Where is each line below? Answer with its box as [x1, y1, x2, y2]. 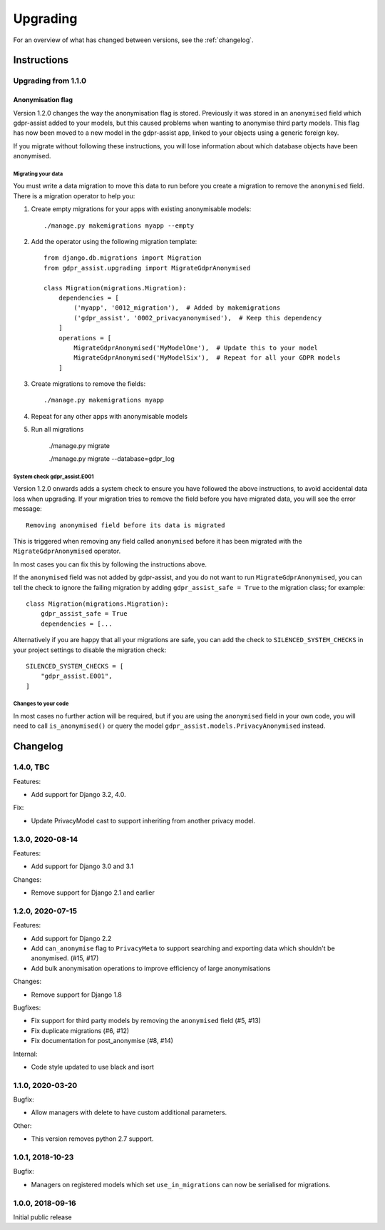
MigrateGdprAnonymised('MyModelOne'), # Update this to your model [73, 343, 319, 352]
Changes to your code [13, 700, 69, 708]
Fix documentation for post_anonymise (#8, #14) [31, 1037, 174, 1045]
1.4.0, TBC [13, 762, 50, 772]
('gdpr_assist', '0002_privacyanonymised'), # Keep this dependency [73, 314, 322, 322]
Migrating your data [13, 170, 63, 178]
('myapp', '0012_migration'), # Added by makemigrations [73, 304, 281, 312]
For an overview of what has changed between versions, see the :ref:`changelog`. [13, 36, 254, 44]
